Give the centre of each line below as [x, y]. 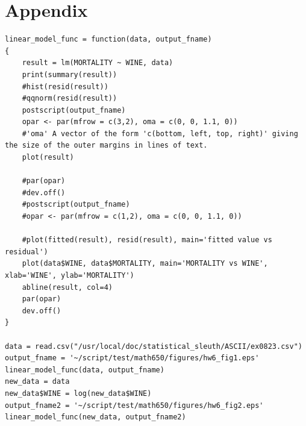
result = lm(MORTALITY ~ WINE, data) [98, 63]
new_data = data [37, 382]
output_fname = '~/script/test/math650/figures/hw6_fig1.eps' [132, 358]
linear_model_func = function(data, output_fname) [108, 39]
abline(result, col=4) [67, 287]
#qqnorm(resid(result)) [70, 99]
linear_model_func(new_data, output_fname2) [95, 417]
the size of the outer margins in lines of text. [106, 146]
